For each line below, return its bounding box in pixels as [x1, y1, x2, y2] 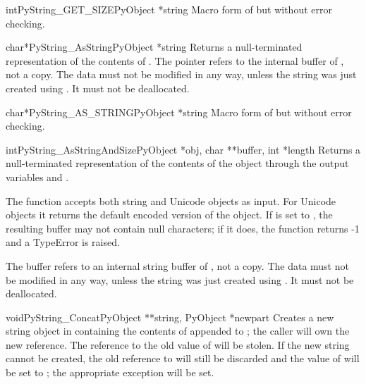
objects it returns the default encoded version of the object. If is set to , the [6, 207, 333, 222]
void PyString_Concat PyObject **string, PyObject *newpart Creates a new [6, 309, 334, 324]
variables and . [6, 169, 69, 184]
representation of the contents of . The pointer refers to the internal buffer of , [6, 53, 344, 68]
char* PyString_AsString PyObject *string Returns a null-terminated [6, 39, 303, 54]
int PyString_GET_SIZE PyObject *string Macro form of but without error [6, 2, 332, 16]
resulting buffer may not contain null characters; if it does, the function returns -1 [6, 221, 360, 235]
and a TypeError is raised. [6, 235, 120, 249]
